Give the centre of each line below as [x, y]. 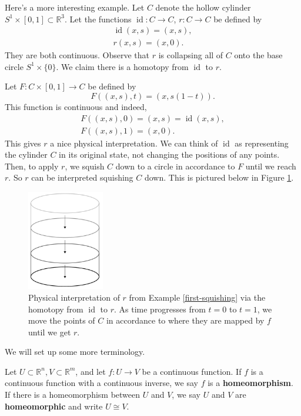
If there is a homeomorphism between [73, 395]
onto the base [258, 55]
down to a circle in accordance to [175, 166]
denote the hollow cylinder [203, 7]
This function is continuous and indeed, [76, 107]
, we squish [85, 166]
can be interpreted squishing [82, 177]
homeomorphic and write [54, 406]
